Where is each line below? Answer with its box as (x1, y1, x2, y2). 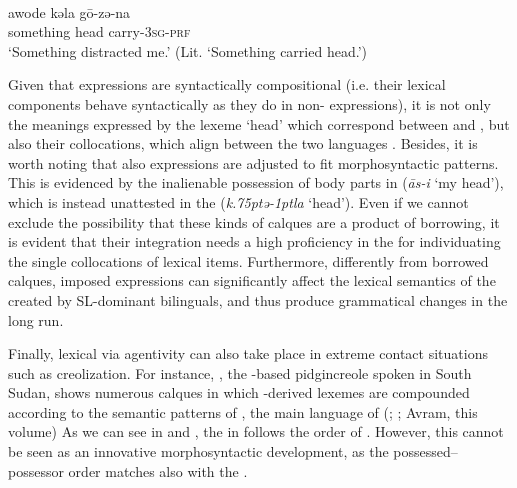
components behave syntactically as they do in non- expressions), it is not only (8, 93, 491, 114)
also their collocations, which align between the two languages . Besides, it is (8, 133, 478, 154)
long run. (8, 309, 64, 330)
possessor (8, 460, 64, 481)
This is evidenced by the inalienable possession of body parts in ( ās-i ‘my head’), (8, 172, 504, 193)
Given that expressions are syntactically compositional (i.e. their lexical (8, 74, 446, 95)
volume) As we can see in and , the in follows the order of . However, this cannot (8, 421, 504, 442)
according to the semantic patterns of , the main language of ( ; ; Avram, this (8, 401, 478, 422)
